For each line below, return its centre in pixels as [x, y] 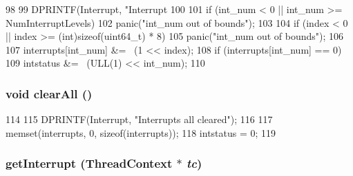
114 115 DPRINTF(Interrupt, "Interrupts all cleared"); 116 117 [139, 119]
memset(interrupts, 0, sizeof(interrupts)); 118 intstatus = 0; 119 [141, 132]
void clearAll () [49, 93]
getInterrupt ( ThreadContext [89, 163]
